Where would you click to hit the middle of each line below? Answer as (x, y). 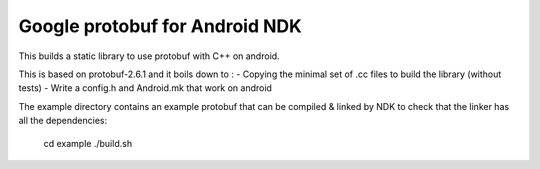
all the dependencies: (63, 121)
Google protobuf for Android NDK (160, 26)
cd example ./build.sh (88, 143)
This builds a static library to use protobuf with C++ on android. (149, 56)
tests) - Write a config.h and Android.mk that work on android (145, 88)
